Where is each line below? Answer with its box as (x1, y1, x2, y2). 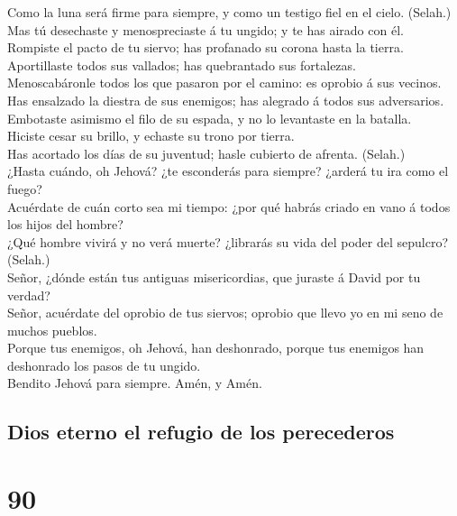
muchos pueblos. (7, 320, 97, 339)
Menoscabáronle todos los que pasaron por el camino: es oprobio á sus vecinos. (7, 73, 442, 92)
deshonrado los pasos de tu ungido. (7, 355, 201, 374)
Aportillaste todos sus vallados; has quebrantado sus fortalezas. (7, 55, 356, 74)
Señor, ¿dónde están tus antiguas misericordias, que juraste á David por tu (7, 267, 421, 286)
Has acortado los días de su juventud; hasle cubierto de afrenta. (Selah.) (7, 143, 406, 162)
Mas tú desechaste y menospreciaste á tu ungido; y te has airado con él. (7, 20, 404, 39)
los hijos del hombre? (7, 215, 123, 234)
